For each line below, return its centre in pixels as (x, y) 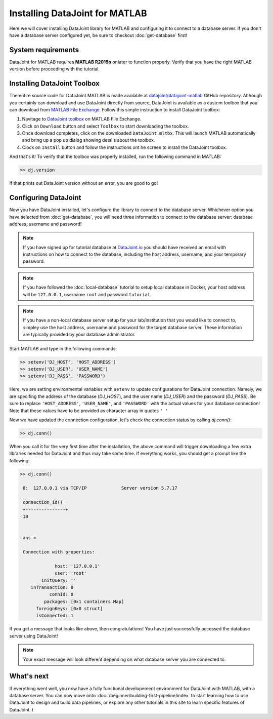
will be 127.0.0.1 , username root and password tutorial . (87, 294)
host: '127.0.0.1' (78, 566)
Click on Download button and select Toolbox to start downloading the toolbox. (105, 126)
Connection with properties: (59, 552)
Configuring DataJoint (45, 198)
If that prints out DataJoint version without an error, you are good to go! (84, 183)
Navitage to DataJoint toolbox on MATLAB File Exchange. (82, 119)
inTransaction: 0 (52, 587)
